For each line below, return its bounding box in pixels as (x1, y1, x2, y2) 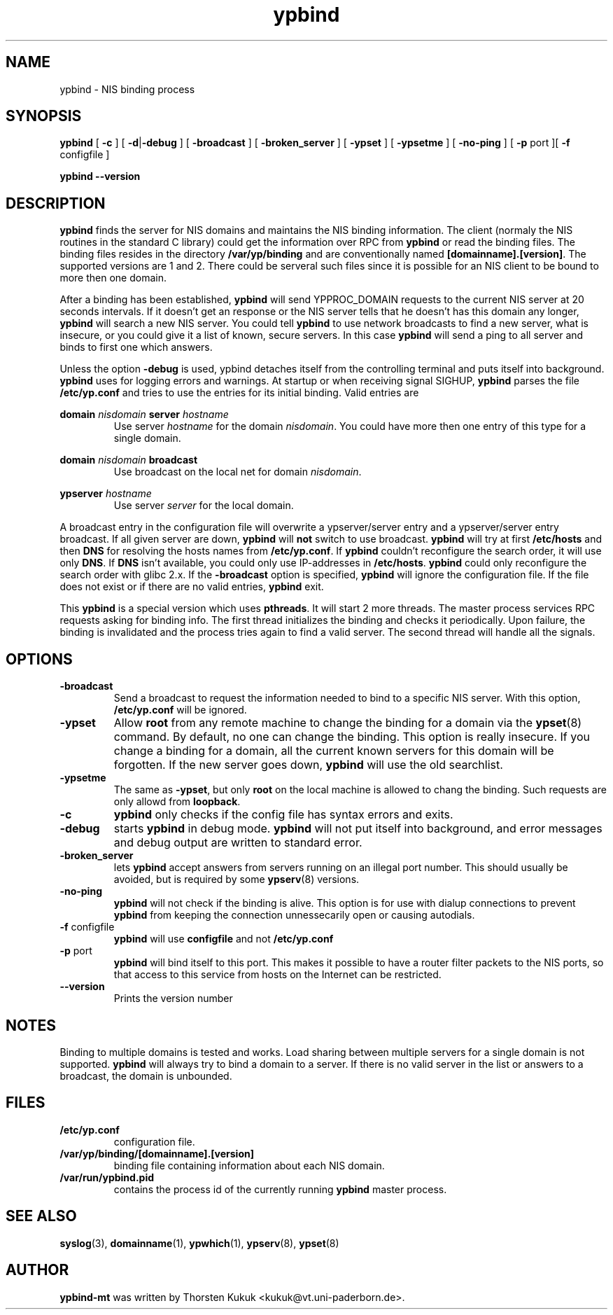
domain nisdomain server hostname (59, 408, 229, 421)
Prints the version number (113, 992, 233, 1005)
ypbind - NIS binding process (59, 83, 195, 95)
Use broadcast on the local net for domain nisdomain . (113, 466, 362, 478)
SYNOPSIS (6, 107, 82, 125)
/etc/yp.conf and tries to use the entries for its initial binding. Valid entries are (59, 387, 419, 399)
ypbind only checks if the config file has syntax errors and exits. (113, 807, 453, 822)
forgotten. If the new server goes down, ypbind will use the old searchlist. (113, 758, 503, 772)
